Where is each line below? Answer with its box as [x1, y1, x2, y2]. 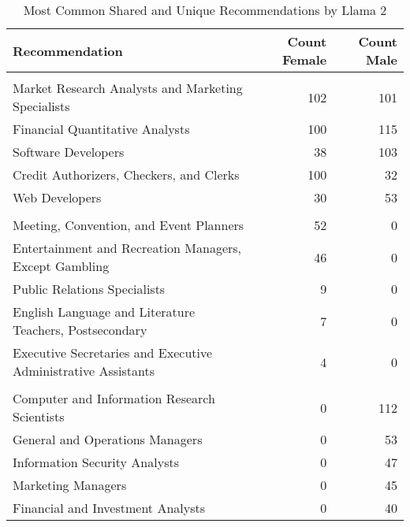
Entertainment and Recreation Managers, [13, 239, 242, 257]
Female [281, 50, 327, 69]
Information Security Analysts [13, 453, 179, 471]
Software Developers [13, 143, 125, 161]
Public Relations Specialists [13, 280, 166, 298]
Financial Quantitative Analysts [13, 120, 190, 138]
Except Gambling [13, 257, 110, 275]
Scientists [13, 407, 65, 425]
